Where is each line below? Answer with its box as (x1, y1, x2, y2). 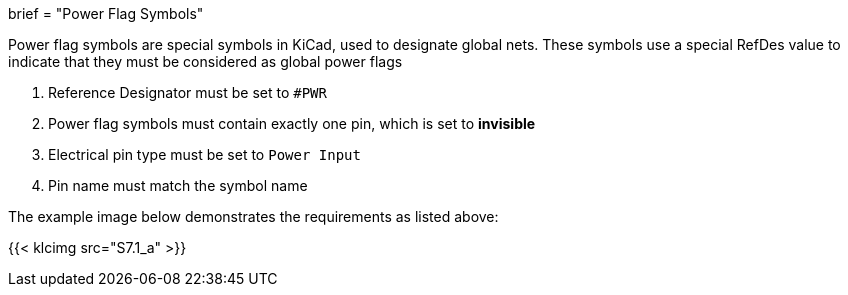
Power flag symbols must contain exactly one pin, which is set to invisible (48, 115, 536, 132)
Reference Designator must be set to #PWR (48, 84, 327, 101)
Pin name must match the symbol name (48, 177, 308, 194)
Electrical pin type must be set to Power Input (48, 146, 361, 163)
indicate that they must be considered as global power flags (8, 53, 403, 70)
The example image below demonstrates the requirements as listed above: (8, 208, 499, 225)
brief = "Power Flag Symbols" (8, 5, 204, 22)
